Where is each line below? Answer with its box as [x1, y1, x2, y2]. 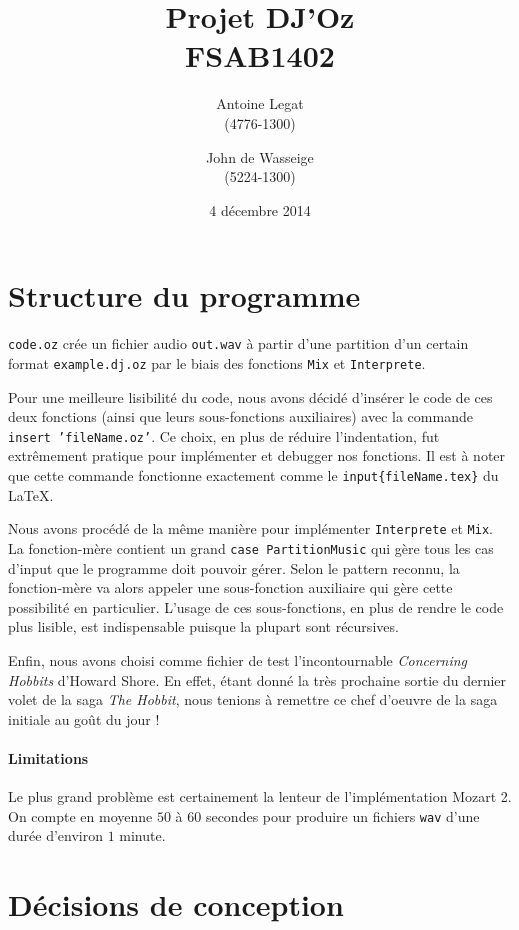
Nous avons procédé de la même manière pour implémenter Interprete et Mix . [8, 518, 493, 539]
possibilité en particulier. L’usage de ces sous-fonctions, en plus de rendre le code [8, 596, 504, 617]
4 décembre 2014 [209, 199, 311, 220]
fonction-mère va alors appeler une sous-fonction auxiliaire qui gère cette [8, 577, 453, 598]
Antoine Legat [216, 93, 304, 114]
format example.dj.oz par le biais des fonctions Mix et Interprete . [8, 352, 426, 373]
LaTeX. [8, 484, 54, 505]
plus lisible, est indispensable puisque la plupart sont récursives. [8, 616, 399, 637]
